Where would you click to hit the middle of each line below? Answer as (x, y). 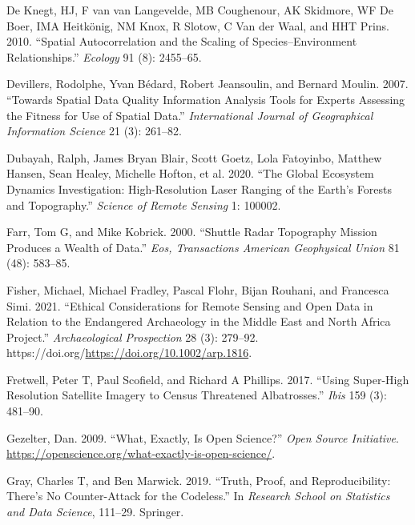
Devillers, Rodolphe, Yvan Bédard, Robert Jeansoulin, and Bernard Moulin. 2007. (207, 84)
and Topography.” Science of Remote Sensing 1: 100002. (144, 204)
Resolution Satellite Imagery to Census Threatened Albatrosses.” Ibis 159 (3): (197, 395)
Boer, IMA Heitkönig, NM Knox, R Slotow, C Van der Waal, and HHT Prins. (198, 25)
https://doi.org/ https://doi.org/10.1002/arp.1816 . (129, 353)
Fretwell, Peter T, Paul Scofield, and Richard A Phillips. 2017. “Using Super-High (208, 379)
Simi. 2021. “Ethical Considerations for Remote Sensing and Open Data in (190, 305)
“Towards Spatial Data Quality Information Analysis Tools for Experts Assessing (206, 99)
